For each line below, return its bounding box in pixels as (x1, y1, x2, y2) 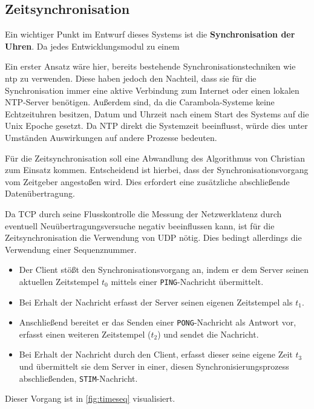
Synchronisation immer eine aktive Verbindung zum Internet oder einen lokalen (5, 83, 299, 96)
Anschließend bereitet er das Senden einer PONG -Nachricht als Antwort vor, (19, 316, 296, 329)
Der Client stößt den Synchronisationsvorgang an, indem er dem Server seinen (19, 263, 309, 276)
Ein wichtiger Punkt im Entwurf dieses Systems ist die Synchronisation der (5, 28, 295, 41)
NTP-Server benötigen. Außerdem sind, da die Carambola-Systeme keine (5, 96, 275, 108)
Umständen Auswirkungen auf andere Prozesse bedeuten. (5, 131, 217, 143)
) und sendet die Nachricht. (157, 327, 259, 340)
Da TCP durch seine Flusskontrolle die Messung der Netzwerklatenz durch (5, 207, 282, 220)
